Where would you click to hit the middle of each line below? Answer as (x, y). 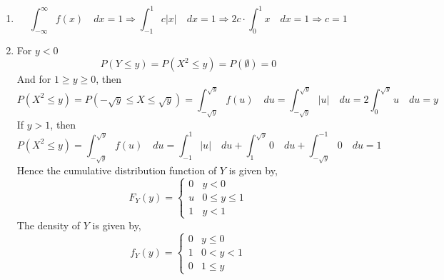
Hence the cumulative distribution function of (117, 170)
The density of (49, 225)
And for (34, 79)
